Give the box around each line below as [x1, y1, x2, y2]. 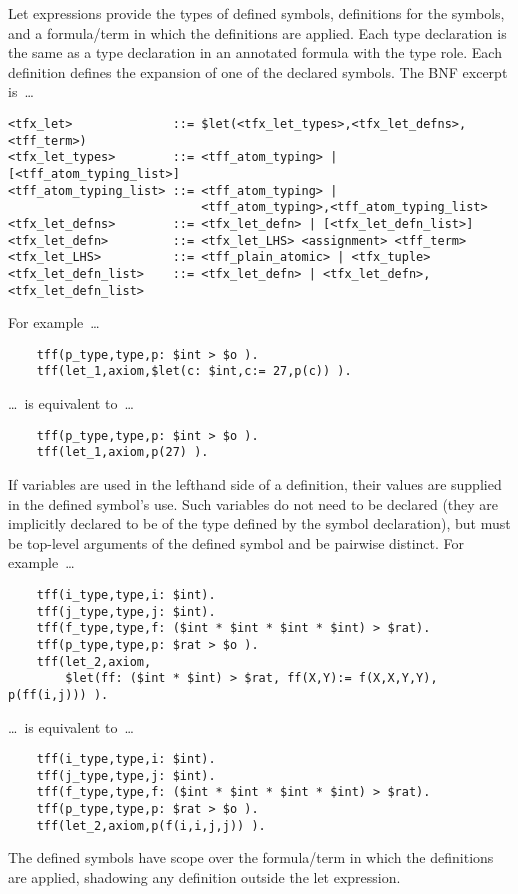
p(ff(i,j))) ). [8, 687, 109, 702]
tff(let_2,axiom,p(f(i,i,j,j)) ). [36, 818, 266, 833]
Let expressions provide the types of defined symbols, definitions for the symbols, [8, 3, 505, 23]
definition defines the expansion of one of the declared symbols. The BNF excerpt [8, 61, 508, 82]
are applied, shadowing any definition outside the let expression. [8, 867, 401, 888]
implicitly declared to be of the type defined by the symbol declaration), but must [8, 513, 511, 534]
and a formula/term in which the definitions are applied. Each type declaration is [8, 22, 507, 43]
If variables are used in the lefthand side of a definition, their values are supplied [8, 474, 502, 494]
